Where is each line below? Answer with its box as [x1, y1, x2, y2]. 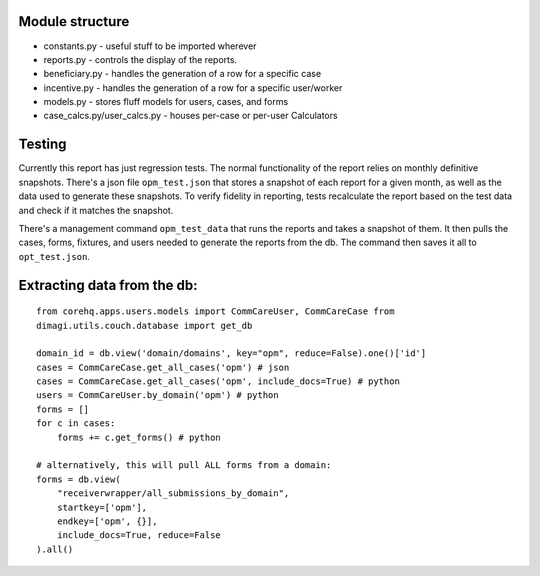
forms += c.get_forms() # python [56, 431, 222, 443]
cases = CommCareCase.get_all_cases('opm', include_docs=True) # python [36, 376, 400, 387]
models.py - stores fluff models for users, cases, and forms [43, 96, 289, 108]
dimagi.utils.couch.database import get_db [36, 320, 253, 331]
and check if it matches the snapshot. [18, 204, 174, 216]
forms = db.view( [36, 473, 121, 485]
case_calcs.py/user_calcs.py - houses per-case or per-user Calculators [43, 110, 339, 122]
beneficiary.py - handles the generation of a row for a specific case [43, 68, 322, 80]
